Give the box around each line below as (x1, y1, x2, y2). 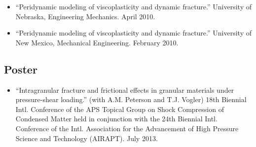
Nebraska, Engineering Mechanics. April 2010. (15, 11, 155, 21)
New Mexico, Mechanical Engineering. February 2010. (15, 37, 179, 47)
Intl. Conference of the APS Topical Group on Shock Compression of (15, 104, 224, 114)
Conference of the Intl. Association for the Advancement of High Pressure (15, 123, 239, 133)
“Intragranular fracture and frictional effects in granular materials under (15, 84, 234, 95)
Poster (4, 61, 37, 76)
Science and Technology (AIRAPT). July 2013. (15, 133, 158, 143)
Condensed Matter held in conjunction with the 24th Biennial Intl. (15, 113, 218, 124)
